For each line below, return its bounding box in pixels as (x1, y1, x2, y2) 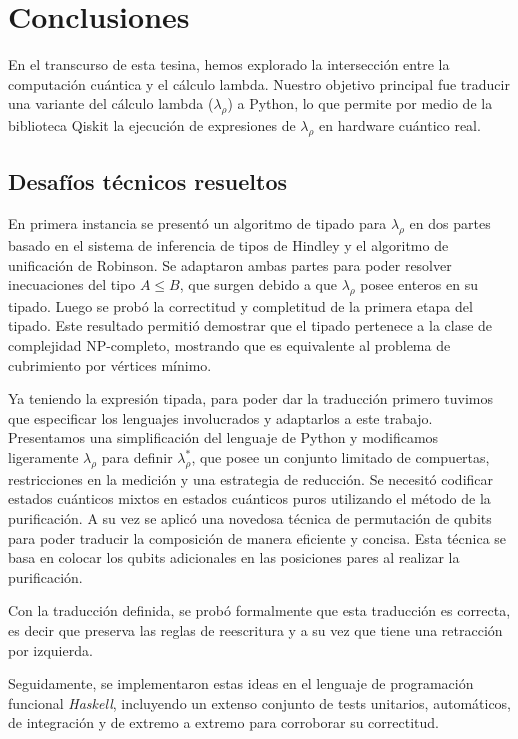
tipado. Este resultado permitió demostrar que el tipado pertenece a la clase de (8, 315, 493, 336)
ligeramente (8, 447, 79, 468)
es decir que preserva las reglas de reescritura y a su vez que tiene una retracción (8, 620, 503, 640)
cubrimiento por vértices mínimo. (8, 354, 212, 375)
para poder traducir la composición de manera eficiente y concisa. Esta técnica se (8, 527, 507, 548)
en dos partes (409, 213, 491, 234)
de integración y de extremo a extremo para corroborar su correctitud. (8, 712, 439, 733)
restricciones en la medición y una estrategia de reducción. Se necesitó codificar (8, 468, 494, 489)
